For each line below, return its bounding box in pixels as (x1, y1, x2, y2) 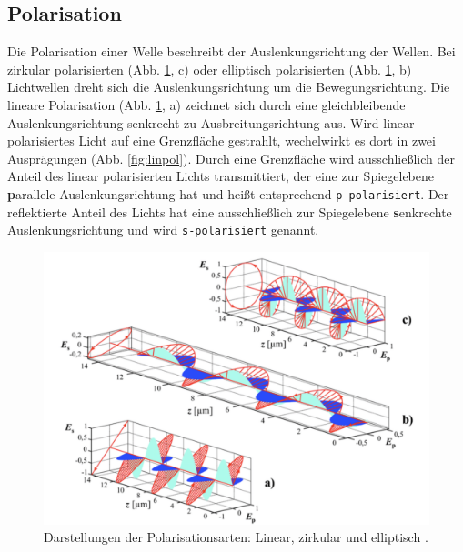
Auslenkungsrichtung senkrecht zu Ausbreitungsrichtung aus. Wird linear (7, 113, 415, 132)
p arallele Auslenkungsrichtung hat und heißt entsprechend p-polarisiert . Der (7, 184, 449, 203)
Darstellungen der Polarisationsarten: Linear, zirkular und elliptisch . (44, 527, 428, 547)
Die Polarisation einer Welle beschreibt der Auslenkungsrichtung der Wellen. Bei (7, 42, 456, 61)
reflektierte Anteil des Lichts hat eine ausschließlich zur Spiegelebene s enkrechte (7, 202, 452, 221)
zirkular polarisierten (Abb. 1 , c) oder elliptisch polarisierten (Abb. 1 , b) (7, 59, 412, 78)
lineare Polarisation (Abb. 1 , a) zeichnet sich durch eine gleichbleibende (7, 95, 406, 114)
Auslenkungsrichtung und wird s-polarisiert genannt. (7, 220, 319, 239)
